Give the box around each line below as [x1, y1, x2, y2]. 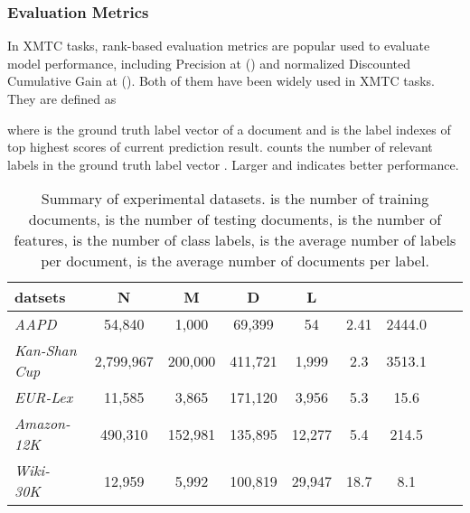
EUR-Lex [14, 387, 73, 408]
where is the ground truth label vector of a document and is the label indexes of [7, 119, 451, 138]
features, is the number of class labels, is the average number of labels [14, 229, 456, 251]
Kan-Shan [14, 340, 77, 361]
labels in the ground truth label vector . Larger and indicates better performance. [7, 154, 459, 173]
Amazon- [14, 413, 70, 434]
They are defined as [7, 89, 117, 107]
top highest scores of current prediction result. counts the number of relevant [7, 137, 433, 156]
